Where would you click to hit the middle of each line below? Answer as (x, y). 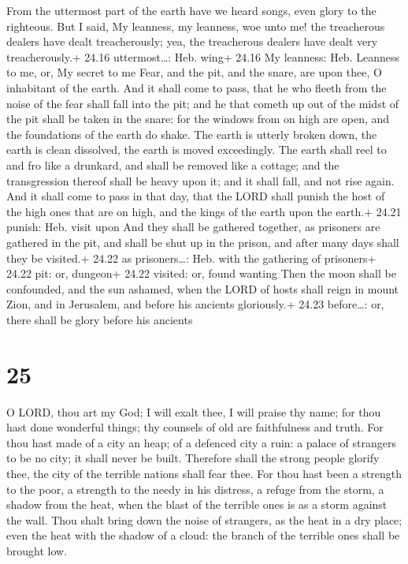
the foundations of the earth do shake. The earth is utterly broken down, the (192, 134)
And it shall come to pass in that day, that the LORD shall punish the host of (196, 196)
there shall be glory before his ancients (100, 319)
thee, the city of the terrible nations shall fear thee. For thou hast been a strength (204, 473)
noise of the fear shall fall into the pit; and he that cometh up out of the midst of (203, 103)
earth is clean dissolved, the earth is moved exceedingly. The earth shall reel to (197, 149)
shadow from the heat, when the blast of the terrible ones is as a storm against (197, 504)
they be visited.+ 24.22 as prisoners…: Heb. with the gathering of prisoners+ (191, 258)
